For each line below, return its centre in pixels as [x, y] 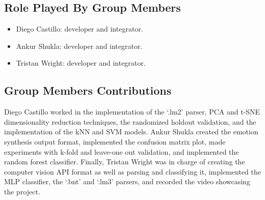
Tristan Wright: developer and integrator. [81, 63]
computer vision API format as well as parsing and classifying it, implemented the [132, 171]
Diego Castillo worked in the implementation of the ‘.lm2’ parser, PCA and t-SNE [132, 112]
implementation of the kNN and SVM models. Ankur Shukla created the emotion [131, 132]
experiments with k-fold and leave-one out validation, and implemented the [122, 151]
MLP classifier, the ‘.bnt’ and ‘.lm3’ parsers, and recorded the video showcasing [127, 181]
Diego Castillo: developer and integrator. [79, 29]
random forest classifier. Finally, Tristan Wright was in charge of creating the [125, 162]
